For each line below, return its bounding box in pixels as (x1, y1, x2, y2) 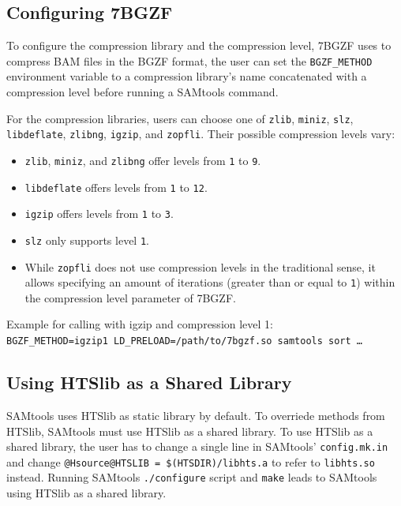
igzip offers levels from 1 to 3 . (24, 205, 174, 222)
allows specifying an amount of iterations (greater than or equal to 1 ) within (24, 274, 395, 290)
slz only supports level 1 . (24, 231, 150, 248)
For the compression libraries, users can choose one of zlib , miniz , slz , (6, 110, 354, 126)
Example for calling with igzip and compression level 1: (6, 316, 273, 332)
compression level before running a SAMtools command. (6, 84, 279, 100)
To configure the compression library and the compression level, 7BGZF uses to (6, 37, 392, 54)
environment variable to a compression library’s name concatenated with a (6, 68, 367, 84)
